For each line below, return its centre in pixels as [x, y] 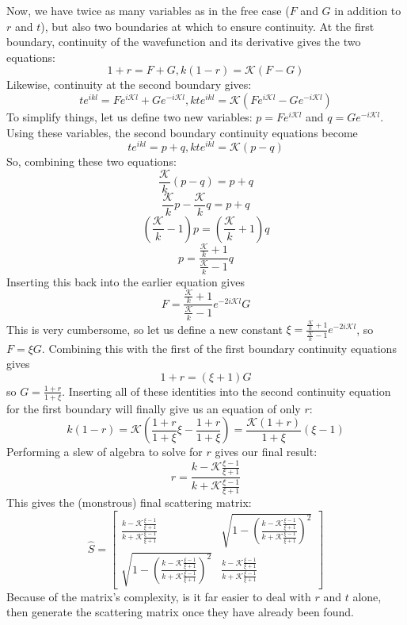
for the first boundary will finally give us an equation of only [154, 408]
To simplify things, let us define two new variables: [129, 116]
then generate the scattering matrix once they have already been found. [180, 612]
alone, [367, 596]
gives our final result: [266, 452]
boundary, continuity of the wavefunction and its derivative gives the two [184, 42]
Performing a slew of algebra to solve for [105, 452]
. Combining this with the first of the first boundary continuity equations [219, 348]
